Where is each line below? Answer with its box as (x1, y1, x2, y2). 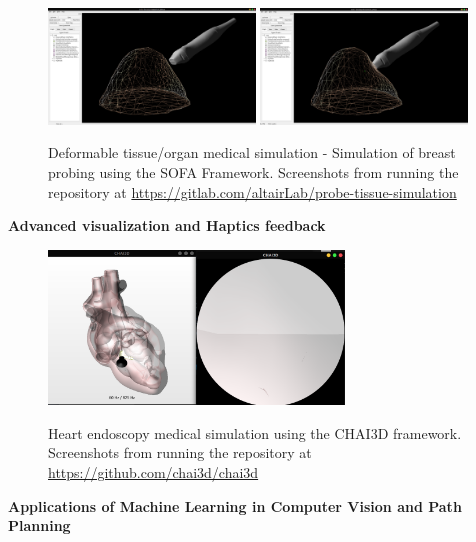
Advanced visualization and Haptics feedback (8, 215, 326, 236)
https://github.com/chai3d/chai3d (48, 461, 259, 482)
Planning (8, 515, 71, 536)
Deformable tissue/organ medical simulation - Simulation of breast (48, 142, 456, 163)
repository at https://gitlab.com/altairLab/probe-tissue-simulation (48, 181, 457, 202)
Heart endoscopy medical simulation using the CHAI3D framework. (48, 422, 462, 443)
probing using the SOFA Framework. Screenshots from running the (48, 162, 459, 183)
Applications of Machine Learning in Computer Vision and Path (8, 495, 462, 516)
